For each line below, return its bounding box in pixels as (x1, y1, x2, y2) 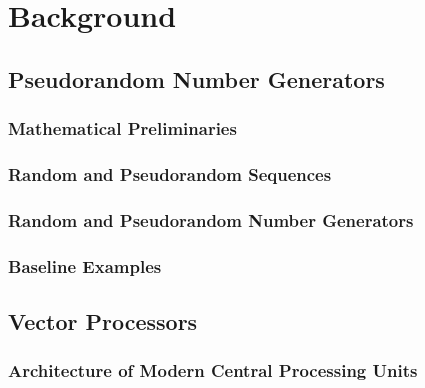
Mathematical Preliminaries (8, 116, 237, 141)
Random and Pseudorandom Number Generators (8, 207, 414, 232)
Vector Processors (8, 305, 198, 336)
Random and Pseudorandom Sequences (8, 161, 332, 186)
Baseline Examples (8, 253, 162, 278)
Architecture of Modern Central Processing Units (8, 358, 418, 383)
